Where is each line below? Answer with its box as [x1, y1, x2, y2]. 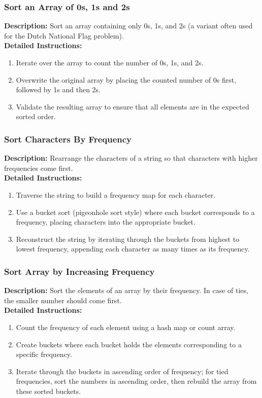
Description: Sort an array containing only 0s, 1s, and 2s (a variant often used [4, 20, 253, 31]
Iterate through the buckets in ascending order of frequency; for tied [16, 366, 228, 376]
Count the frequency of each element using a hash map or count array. [16, 321, 236, 332]
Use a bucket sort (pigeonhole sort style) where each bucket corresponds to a [16, 206, 255, 217]
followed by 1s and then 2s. [16, 84, 101, 95]
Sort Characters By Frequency [4, 132, 132, 145]
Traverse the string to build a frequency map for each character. [16, 189, 216, 200]
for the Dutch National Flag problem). [4, 30, 124, 41]
